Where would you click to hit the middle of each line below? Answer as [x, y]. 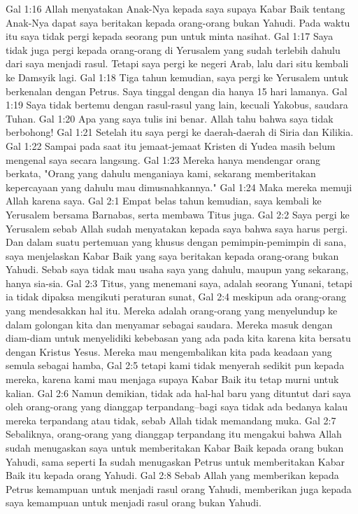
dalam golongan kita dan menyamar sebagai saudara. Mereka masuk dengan [169, 324]
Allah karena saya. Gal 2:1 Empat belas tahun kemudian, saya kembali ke [164, 201]
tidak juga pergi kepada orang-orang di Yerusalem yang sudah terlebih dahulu [173, 49]
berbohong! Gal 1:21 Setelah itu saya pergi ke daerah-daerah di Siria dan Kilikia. [180, 132]
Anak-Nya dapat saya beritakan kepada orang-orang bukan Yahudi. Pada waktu [178, 22]
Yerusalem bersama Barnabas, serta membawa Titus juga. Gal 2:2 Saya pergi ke [178, 214]
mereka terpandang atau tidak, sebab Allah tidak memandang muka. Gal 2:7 [171, 420]
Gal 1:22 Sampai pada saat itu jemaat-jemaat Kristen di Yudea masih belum [171, 145]
